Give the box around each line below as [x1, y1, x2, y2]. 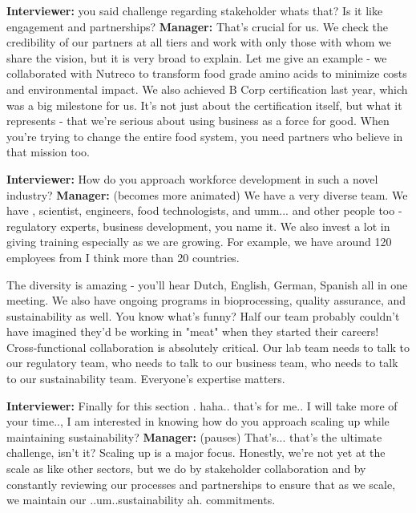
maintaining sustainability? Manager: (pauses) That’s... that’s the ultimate [6, 428, 382, 445]
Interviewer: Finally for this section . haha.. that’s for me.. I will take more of [6, 397, 398, 414]
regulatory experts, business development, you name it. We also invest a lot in [6, 217, 390, 234]
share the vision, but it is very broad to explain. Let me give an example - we [6, 49, 387, 66]
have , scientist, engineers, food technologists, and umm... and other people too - [6, 202, 402, 219]
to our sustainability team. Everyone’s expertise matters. [6, 370, 285, 387]
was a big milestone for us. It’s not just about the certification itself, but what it [6, 96, 402, 113]
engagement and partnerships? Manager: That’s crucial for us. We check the [6, 18, 388, 34]
